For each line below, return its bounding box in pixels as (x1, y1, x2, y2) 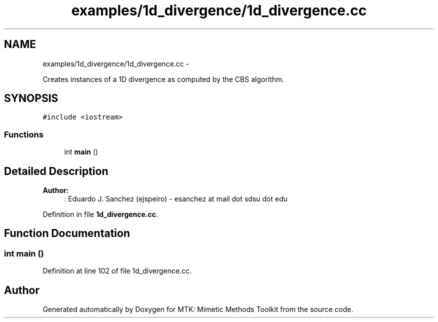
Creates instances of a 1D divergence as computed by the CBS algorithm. (42, 74, 284, 83)
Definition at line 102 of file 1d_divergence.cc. (42, 266, 192, 275)
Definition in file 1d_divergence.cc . (42, 210, 158, 219)
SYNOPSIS (4, 92, 58, 105)
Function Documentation (4, 227, 130, 240)
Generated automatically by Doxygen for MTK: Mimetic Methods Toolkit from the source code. (42, 305, 353, 314)
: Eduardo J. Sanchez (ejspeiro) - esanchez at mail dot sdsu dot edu (64, 194, 288, 203)
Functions (4, 129, 43, 139)
